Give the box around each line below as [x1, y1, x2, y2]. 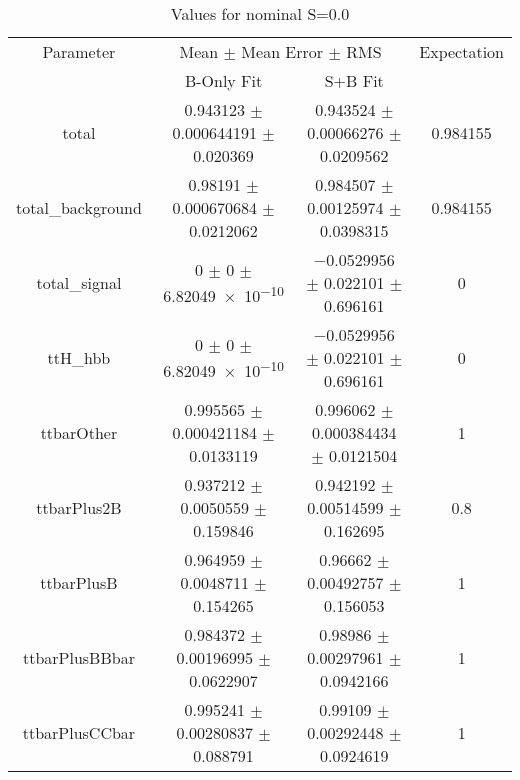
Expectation [419, 40, 504, 63]
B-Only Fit [184, 69, 263, 92]
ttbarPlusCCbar [22, 721, 136, 744]
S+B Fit [324, 69, 384, 92]
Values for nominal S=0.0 [170, 2, 350, 25]
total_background [16, 196, 142, 219]
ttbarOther [40, 421, 118, 444]
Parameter [42, 40, 116, 63]
